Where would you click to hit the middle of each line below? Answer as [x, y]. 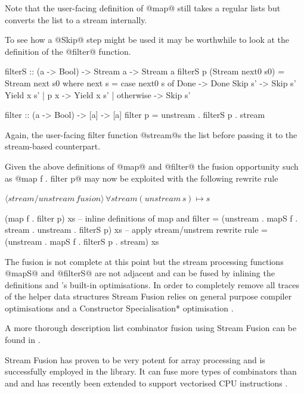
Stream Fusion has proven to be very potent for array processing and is [135, 359]
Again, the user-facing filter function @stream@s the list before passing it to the [151, 134]
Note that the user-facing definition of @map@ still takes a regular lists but [143, 8]
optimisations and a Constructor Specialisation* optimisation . [119, 308]
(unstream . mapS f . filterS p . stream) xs [82, 241]
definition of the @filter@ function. [68, 51]
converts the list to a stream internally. [76, 19]
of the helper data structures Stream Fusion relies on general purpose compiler [148, 296]
